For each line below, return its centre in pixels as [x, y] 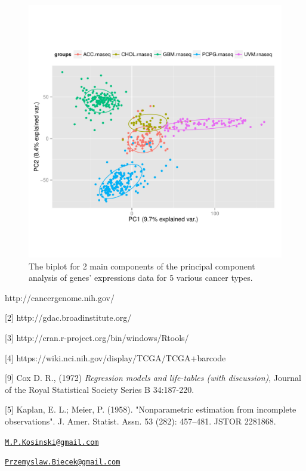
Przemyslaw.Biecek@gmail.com [63, 462]
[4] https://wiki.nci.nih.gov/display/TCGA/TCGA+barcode [115, 357]
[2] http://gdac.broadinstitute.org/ [68, 317]
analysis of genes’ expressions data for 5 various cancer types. [141, 278]
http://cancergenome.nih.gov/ [60, 297]
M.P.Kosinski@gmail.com [52, 442]
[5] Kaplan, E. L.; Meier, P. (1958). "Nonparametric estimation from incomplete [151, 409]
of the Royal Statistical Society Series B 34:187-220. [100, 389]
